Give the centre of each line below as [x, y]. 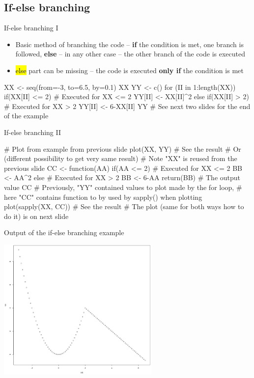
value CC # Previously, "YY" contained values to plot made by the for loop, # [123, 187]
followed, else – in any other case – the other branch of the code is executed [130, 54]
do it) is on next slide [36, 216]
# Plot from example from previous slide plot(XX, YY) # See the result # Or [123, 148]
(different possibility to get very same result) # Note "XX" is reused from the [121, 158]
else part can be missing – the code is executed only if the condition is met [129, 70]
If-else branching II [33, 132]
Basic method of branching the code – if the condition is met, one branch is [129, 44]
